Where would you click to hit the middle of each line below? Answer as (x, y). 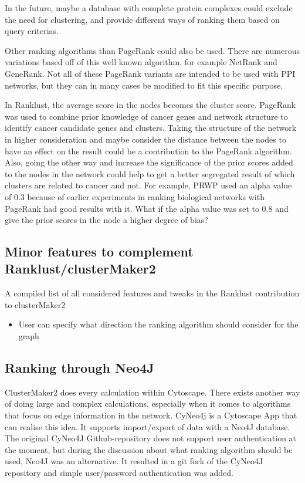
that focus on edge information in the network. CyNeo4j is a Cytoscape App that (151, 415)
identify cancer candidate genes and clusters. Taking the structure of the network (151, 128)
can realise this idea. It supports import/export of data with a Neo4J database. (148, 426)
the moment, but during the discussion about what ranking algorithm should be (149, 449)
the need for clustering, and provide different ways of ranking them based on (142, 19)
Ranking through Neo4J (79, 368)
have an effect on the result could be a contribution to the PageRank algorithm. (148, 151)
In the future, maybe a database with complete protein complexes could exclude (149, 8)
